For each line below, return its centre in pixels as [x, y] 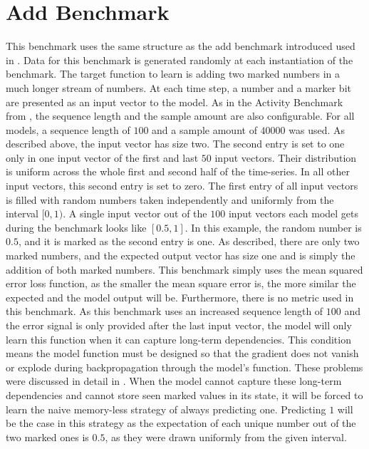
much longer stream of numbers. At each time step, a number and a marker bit [178, 87]
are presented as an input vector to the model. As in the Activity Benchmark [175, 102]
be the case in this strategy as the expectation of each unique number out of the [181, 423]
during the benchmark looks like [76, 227]
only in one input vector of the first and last [102, 157]
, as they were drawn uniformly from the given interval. [226, 437]
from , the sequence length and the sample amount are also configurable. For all [180, 116]
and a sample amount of [204, 129]
